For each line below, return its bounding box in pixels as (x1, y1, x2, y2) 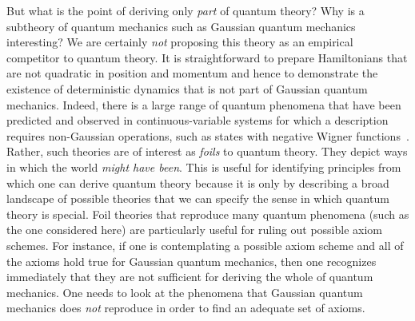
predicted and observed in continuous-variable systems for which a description (6, 112, 389, 129)
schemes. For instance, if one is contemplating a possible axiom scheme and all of (6, 236, 404, 253)
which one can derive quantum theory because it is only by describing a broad (6, 174, 389, 191)
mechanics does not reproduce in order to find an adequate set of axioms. (6, 299, 365, 316)
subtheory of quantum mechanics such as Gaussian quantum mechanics (6, 18, 356, 34)
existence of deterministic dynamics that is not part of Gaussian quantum (6, 80, 368, 97)
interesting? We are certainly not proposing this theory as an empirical (6, 34, 353, 50)
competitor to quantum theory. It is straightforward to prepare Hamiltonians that (6, 49, 408, 65)
